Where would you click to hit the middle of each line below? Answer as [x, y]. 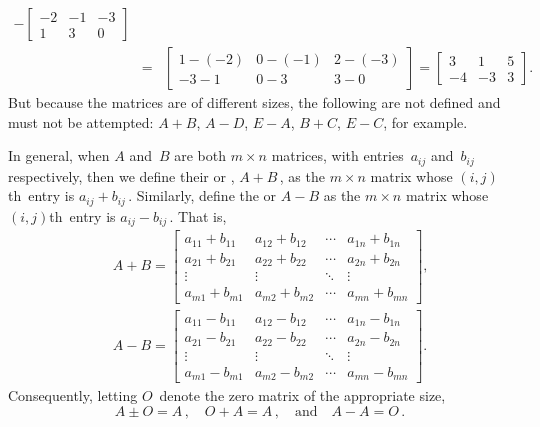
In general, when [59, 155]
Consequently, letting [73, 395]
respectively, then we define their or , [121, 175]
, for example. [425, 121]
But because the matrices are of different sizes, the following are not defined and [254, 102]
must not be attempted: [81, 121]
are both [200, 155]
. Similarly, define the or [202, 195]
